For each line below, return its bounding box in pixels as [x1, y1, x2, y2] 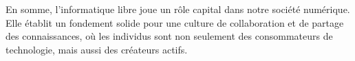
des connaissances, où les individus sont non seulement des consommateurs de [6, 29, 333, 43]
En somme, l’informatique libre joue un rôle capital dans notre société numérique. [6, 2, 350, 16]
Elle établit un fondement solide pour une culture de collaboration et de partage [6, 15, 344, 29]
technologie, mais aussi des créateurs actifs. [6, 42, 188, 56]
